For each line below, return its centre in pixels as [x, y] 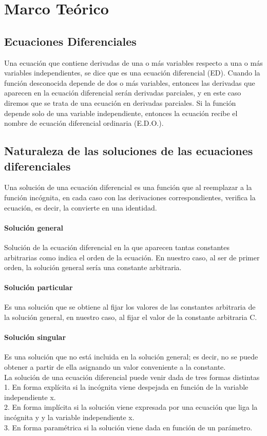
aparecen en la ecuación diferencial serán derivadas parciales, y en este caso [123, 93]
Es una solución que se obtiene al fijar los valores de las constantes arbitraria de [130, 307]
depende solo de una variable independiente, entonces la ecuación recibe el [121, 113]
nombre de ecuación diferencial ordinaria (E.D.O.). [84, 123]
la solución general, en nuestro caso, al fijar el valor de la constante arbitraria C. [131, 317]
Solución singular [35, 337]
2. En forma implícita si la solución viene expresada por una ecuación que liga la [131, 407]
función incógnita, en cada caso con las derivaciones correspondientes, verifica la [130, 197]
